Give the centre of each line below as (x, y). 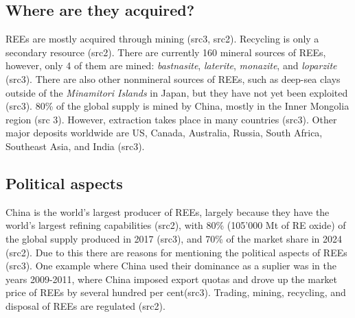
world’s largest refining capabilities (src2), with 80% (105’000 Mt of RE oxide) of (176, 225)
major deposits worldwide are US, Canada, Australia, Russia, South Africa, (164, 133)
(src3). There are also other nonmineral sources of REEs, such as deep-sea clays (173, 78)
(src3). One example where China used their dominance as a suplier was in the (171, 266)
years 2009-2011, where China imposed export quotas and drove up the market (172, 279)
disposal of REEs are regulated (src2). (85, 305)
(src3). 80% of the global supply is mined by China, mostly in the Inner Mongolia (177, 106)
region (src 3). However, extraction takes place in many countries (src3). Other (171, 119)
